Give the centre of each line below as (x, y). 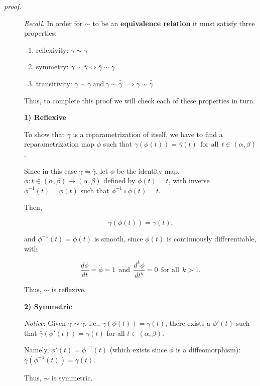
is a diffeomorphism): (208, 350)
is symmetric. (72, 377)
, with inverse (189, 180)
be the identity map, (148, 170)
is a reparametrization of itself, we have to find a (148, 134)
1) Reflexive (45, 117)
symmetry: (52, 67)
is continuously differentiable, (211, 238)
